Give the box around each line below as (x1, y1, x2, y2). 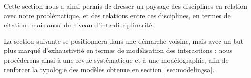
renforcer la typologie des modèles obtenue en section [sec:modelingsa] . (4, 64, 215, 74)
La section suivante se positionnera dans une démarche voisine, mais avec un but (4, 36, 244, 46)
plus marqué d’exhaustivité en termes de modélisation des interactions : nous (4, 45, 233, 55)
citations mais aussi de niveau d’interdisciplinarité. (4, 20, 154, 30)
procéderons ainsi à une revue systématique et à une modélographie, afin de (4, 54, 229, 65)
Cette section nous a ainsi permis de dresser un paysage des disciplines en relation (4, 1, 248, 11)
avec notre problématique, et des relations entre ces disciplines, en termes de (4, 10, 231, 20)
